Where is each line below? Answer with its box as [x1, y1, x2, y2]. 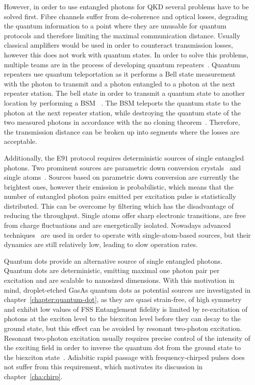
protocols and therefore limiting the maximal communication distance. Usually [4, 30, 240, 40]
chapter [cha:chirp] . [4, 371, 63, 381]
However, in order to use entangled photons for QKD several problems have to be [4, 1, 249, 11]
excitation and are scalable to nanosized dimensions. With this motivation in [4, 275, 234, 285]
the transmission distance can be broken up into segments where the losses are [4, 126, 240, 137]
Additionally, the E [4, 152, 61, 163]
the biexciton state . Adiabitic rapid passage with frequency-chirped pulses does [4, 352, 245, 362]
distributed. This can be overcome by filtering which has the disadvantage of [4, 200, 234, 211]
